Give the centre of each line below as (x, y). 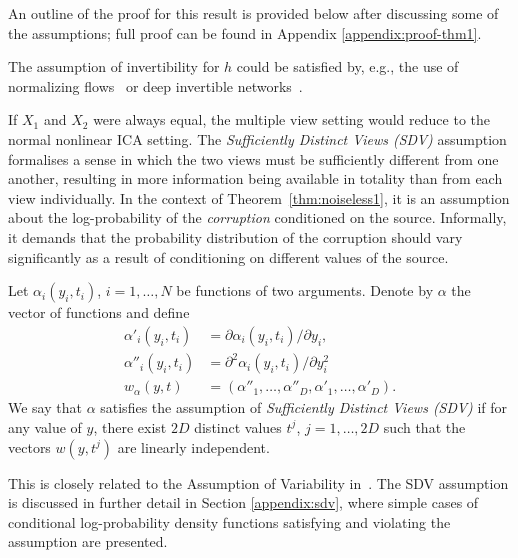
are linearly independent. (193, 446)
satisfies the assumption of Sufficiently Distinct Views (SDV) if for (304, 407)
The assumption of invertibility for (114, 66)
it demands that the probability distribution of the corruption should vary (235, 236)
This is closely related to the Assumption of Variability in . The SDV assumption (258, 482)
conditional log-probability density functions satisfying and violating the (229, 521)
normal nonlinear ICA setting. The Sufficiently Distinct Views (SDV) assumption (257, 138)
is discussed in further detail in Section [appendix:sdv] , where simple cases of (243, 502)
